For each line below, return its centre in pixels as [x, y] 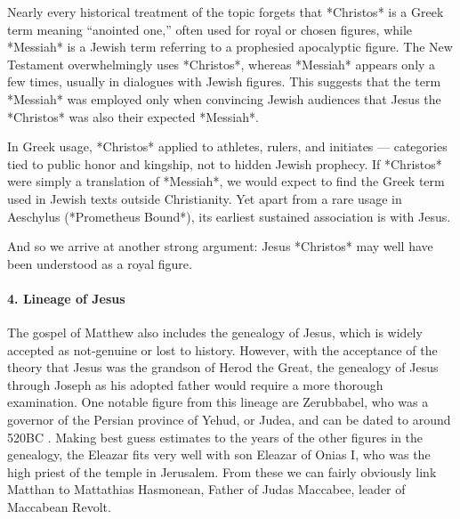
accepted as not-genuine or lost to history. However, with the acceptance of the [222, 349]
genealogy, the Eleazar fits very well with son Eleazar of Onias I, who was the [219, 454]
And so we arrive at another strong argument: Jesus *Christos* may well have [220, 246]
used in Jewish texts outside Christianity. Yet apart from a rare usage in [205, 198]
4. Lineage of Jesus [66, 298]
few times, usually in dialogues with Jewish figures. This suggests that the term [224, 81]
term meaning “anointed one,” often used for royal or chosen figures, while [210, 29]
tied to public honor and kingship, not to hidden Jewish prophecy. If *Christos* [225, 163]
